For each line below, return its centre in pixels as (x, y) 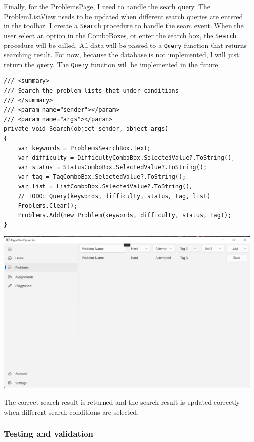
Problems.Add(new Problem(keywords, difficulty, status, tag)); (125, 215)
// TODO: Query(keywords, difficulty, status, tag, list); (116, 196)
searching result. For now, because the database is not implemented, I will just (122, 55)
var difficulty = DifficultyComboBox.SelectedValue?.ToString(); (126, 158)
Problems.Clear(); (48, 206)
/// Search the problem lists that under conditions (91, 91)
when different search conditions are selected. (72, 411)
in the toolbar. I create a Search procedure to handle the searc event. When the (124, 26)
